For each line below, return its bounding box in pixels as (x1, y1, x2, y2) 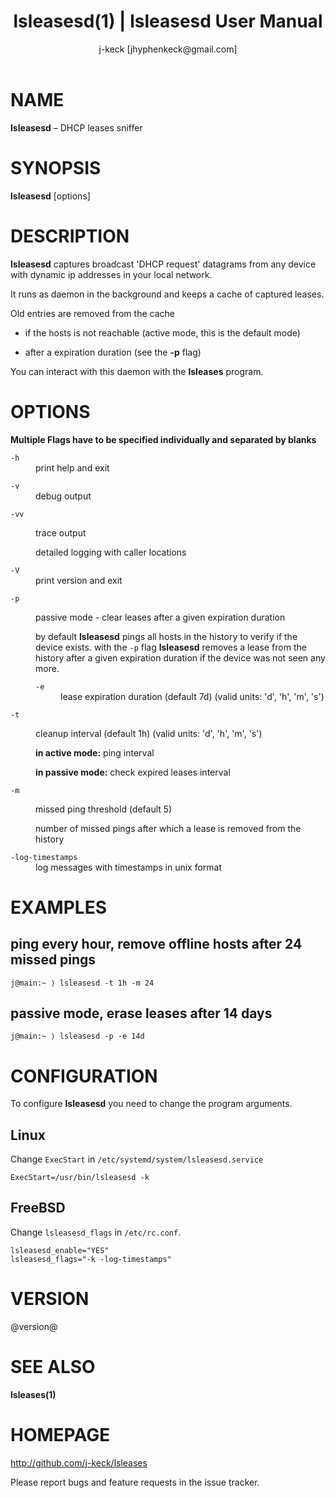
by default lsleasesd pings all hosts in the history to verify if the (35, 630, 298, 642)
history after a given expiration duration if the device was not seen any (35, 651, 326, 664)
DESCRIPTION (10, 225, 130, 247)
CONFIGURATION (10, 1065, 158, 1087)
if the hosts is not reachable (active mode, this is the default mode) (24, 326, 301, 339)
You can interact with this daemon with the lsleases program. (10, 365, 264, 377)
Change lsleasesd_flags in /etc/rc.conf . (10, 1226, 182, 1238)
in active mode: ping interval (35, 746, 155, 759)
